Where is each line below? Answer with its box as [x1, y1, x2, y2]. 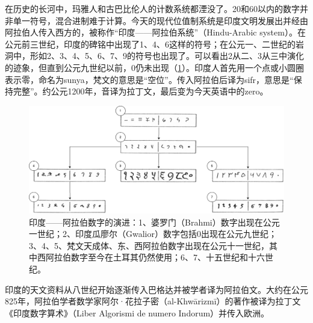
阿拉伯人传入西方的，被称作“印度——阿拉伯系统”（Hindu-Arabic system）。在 [5, 26, 306, 38]
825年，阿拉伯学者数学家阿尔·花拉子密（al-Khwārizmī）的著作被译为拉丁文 [5, 295, 301, 307]
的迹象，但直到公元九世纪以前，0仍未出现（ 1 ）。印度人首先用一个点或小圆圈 [5, 61, 304, 73]
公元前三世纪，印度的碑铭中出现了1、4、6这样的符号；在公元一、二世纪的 [5, 37, 296, 50]
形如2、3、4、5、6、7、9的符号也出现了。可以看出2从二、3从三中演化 [29, 49, 304, 62]
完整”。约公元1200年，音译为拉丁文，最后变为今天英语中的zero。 [13, 85, 268, 97]
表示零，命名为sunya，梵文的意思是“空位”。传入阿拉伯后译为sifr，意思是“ [5, 73, 294, 85]
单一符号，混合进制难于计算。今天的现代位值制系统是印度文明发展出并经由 [13, 14, 308, 26]
